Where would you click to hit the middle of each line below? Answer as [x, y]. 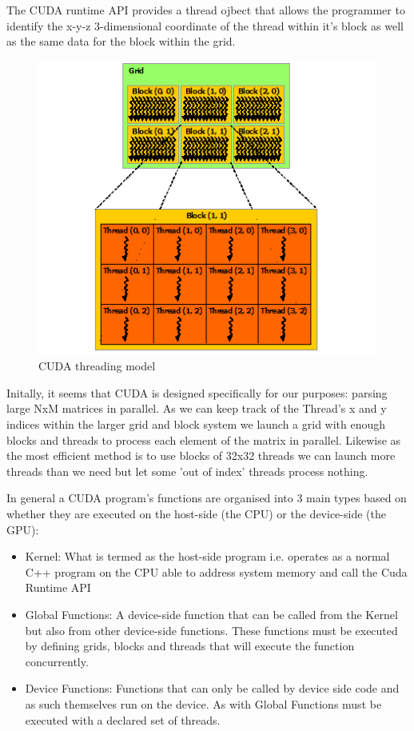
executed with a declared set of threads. [123, 719]
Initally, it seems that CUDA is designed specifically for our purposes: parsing [197, 392]
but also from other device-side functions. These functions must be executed [211, 630]
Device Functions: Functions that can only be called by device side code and [212, 688]
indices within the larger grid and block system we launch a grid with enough [196, 424]
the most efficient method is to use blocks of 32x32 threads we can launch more [201, 455]
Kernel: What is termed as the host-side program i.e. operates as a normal [207, 556]
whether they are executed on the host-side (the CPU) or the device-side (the [196, 514]
